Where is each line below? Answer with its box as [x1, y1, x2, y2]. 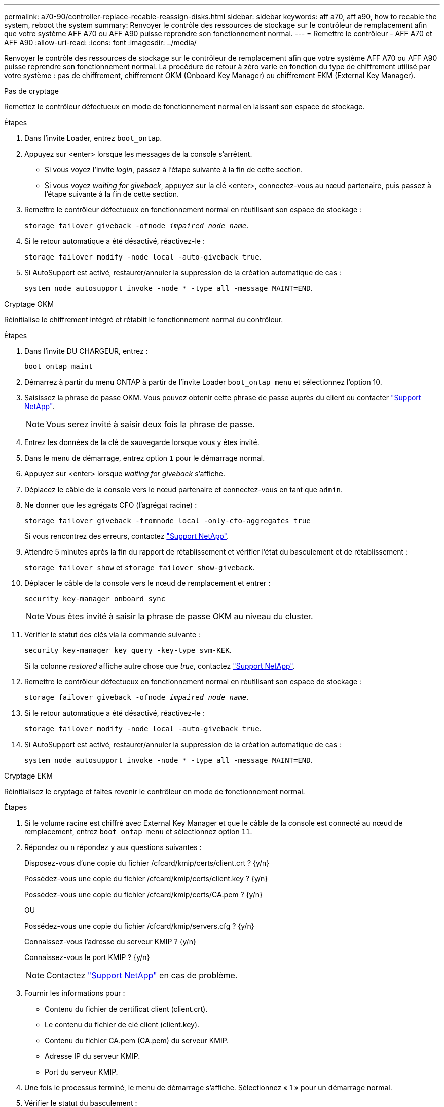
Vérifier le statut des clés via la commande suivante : [24, 630, 201, 639]
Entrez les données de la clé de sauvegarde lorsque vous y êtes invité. [24, 438, 260, 447]
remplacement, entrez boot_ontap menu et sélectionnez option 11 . [24, 827, 252, 836]
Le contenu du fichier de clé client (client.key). [45, 1020, 200, 1029]
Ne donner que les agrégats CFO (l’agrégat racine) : [24, 501, 197, 509]
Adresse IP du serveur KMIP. [45, 1052, 140, 1060]
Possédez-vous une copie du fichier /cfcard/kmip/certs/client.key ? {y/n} [24, 874, 268, 883]
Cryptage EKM [4, 771, 53, 780]
